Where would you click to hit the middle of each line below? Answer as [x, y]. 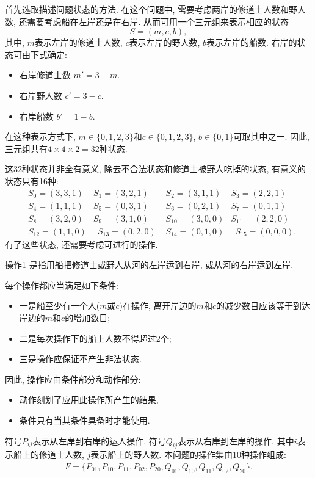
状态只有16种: [32, 180]
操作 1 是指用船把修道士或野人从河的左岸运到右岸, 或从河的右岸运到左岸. [149, 265]
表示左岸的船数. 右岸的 [252, 42]
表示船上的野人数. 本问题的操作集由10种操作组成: [188, 454]
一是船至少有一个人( [60, 306]
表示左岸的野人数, [165, 42]
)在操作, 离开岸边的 [158, 306]
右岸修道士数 [45, 75]
